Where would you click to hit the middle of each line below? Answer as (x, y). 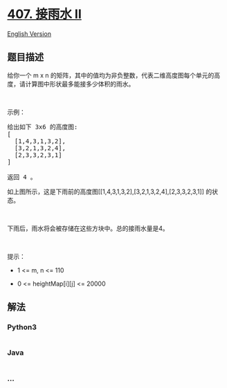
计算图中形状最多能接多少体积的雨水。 (80, 84)
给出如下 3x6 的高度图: (43, 127)
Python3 (22, 327)
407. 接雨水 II (44, 14)
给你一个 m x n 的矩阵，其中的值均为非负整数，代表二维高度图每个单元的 (111, 75)
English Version (29, 34)
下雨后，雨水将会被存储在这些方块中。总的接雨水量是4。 (88, 228)
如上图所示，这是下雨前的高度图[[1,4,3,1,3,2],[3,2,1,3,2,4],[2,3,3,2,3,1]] (106, 192)
